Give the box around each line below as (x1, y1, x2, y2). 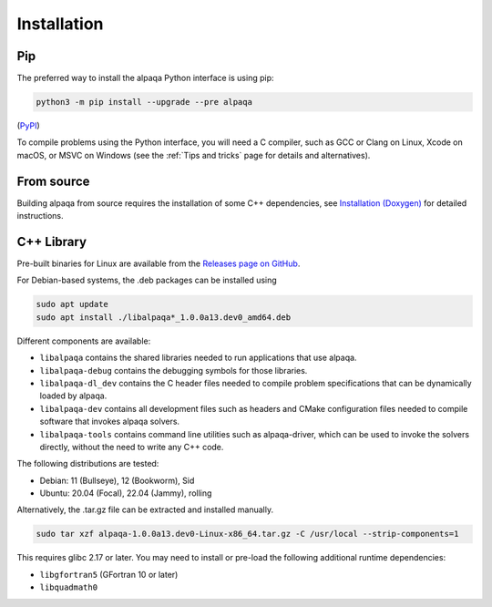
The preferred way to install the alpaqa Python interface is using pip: (16, 73, 274, 84)
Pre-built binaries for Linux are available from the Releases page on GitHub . (16, 258, 301, 269)
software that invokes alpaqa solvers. (39, 416, 180, 427)
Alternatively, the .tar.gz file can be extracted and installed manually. (16, 504, 273, 515)
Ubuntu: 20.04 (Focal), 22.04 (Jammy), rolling (39, 488, 212, 499)
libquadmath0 (39, 582, 98, 592)
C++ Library (16, 233, 87, 250)
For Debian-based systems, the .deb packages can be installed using (16, 274, 277, 286)
